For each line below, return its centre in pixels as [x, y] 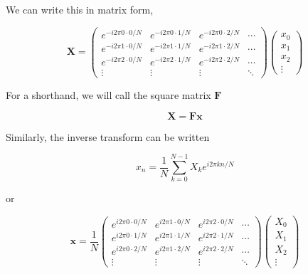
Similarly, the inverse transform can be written [108, 136]
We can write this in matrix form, [80, 9]
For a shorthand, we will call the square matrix [108, 95]
